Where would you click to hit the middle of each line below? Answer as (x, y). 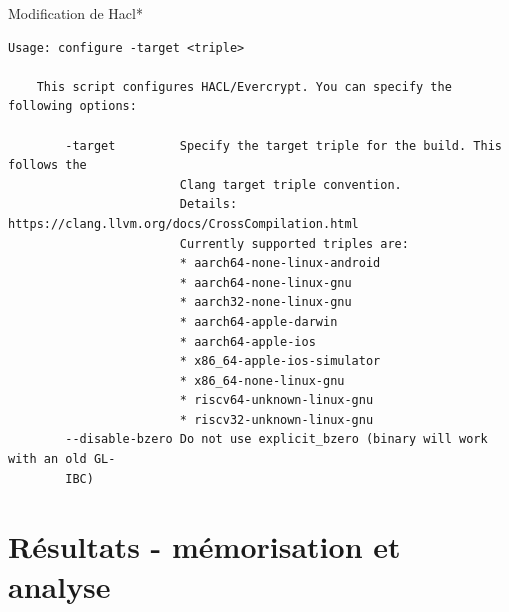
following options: (72, 106)
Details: (208, 204)
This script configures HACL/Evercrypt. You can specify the (244, 86)
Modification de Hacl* (75, 13)
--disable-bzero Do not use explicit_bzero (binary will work (276, 439)
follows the (47, 165)
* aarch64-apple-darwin (258, 321)
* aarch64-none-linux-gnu (265, 282)
